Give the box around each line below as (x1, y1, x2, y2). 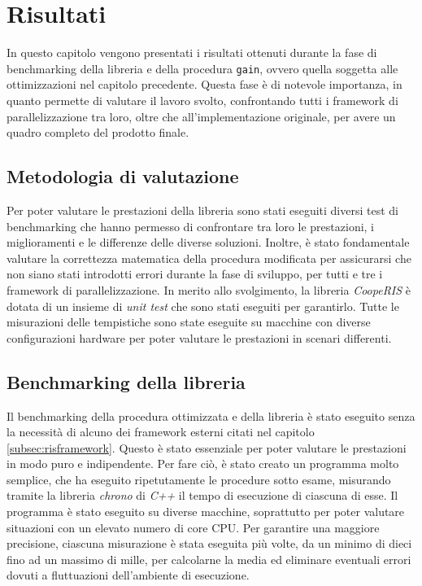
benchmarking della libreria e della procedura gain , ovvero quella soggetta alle (7, 59, 398, 77)
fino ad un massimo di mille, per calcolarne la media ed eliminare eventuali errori (7, 550, 411, 567)
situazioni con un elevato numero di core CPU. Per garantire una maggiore (7, 518, 380, 536)
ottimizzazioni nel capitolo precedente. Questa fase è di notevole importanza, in (7, 76, 402, 93)
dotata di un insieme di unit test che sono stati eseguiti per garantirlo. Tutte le (7, 297, 399, 314)
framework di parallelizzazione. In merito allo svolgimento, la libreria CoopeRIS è (7, 281, 411, 298)
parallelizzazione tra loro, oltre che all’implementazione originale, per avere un (7, 107, 396, 125)
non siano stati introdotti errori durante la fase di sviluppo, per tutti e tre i (7, 265, 383, 282)
